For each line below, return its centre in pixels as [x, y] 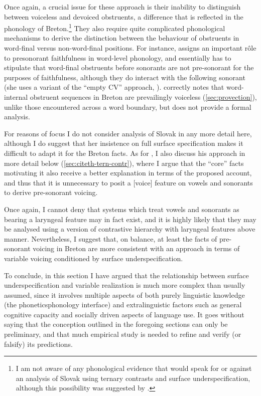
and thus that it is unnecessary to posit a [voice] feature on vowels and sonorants [128, 182]
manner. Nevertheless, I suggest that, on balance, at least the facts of [111, 238]
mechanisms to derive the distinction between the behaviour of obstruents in [122, 38]
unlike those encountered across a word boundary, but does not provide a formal [128, 107]
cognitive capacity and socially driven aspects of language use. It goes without [124, 314]
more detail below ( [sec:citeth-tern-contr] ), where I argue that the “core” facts [124, 163]
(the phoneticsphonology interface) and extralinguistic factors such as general [123, 305]
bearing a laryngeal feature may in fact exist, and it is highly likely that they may [130, 219]
